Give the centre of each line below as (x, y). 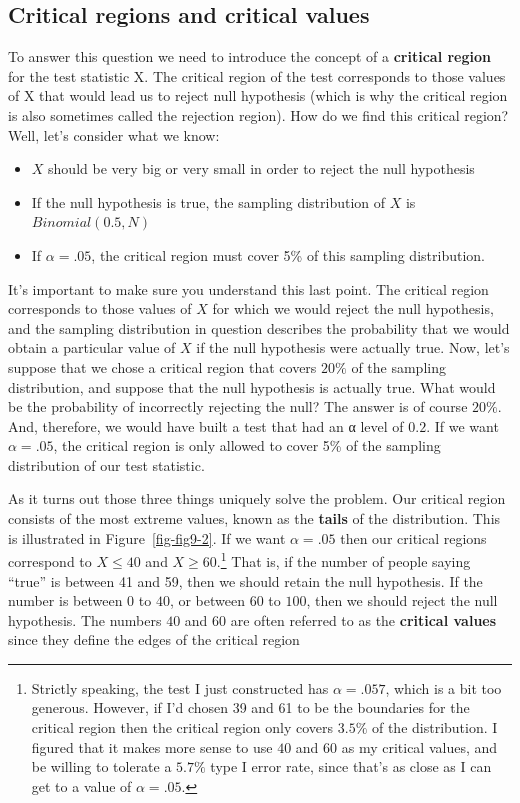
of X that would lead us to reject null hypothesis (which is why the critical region (258, 95)
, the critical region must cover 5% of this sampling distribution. (288, 254)
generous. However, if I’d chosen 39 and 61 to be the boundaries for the (250, 707)
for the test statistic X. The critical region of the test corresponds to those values (257, 75)
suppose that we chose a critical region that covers (162, 366)
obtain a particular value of (92, 347)
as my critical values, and (419, 746)
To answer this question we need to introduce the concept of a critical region (249, 56)
